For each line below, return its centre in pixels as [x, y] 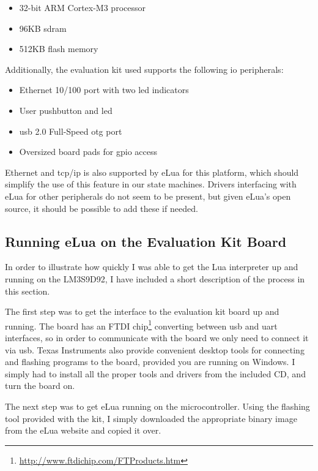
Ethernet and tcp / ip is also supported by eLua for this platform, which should [152, 172]
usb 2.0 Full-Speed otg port [71, 131]
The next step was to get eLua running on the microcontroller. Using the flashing [157, 406]
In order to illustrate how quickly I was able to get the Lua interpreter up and [152, 267]
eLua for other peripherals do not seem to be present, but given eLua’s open [148, 196]
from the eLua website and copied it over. [83, 430]
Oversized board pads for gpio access [88, 152]
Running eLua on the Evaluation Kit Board [146, 241]
